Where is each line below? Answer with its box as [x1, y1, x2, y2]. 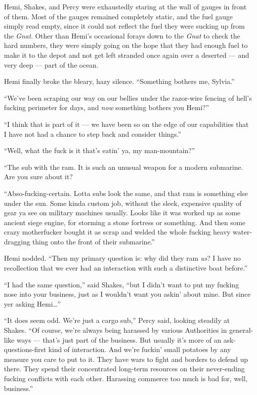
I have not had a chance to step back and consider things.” [4, 128, 181, 139]
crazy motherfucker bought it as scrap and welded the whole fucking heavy [4, 227, 231, 237]
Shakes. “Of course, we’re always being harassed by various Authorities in [4, 325, 227, 335]
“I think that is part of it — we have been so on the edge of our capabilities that [4, 118, 249, 129]
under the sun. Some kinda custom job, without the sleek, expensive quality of [4, 197, 242, 208]
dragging [4, 236, 30, 246]
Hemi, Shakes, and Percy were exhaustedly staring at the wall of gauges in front [4, 1, 247, 11]
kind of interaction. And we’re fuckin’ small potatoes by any [48, 344, 231, 355]
